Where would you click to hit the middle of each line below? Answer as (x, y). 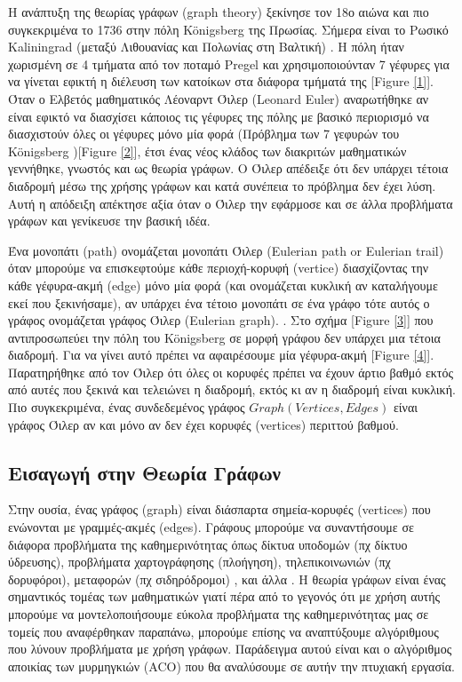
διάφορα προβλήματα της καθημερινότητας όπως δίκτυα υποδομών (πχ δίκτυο (208, 544)
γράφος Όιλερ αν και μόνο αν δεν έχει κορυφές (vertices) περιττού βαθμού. (203, 424)
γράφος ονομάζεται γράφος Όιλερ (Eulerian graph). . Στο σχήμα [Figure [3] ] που (221, 320)
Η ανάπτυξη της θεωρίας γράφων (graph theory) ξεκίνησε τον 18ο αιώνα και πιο (219, 12)
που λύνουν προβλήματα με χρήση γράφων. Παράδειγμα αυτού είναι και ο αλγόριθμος (230, 649)
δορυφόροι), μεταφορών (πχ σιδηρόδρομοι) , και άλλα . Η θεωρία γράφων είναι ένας (227, 579)
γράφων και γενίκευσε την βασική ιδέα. (109, 221)
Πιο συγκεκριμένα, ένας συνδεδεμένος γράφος (127, 407)
